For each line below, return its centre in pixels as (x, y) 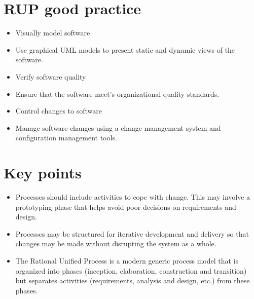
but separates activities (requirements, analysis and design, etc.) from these (133, 281)
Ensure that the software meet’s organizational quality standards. (117, 94)
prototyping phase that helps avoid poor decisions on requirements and (126, 207)
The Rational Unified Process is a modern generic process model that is (127, 260)
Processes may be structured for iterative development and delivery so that (132, 233)
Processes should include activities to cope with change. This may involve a (133, 197)
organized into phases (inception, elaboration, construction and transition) (131, 270)
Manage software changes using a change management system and (118, 127)
